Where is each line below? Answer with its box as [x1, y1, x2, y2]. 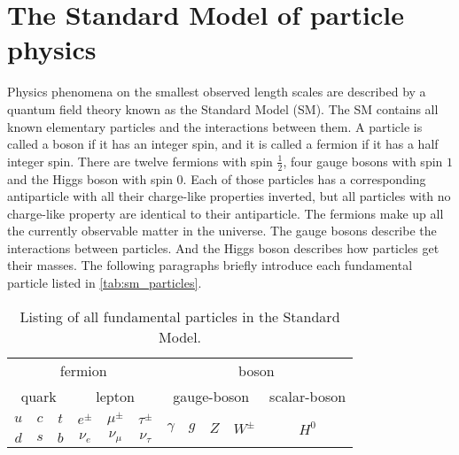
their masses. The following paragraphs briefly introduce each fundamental [7, 256, 413, 274]
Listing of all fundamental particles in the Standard [19, 305, 340, 327]
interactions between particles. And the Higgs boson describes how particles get [7, 238, 440, 257]
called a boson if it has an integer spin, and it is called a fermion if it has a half [7, 135, 439, 153]
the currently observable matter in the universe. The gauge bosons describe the [7, 221, 437, 240]
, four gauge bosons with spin [283, 151, 443, 170]
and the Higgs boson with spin [7, 169, 173, 188]
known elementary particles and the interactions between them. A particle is [7, 117, 423, 135]
